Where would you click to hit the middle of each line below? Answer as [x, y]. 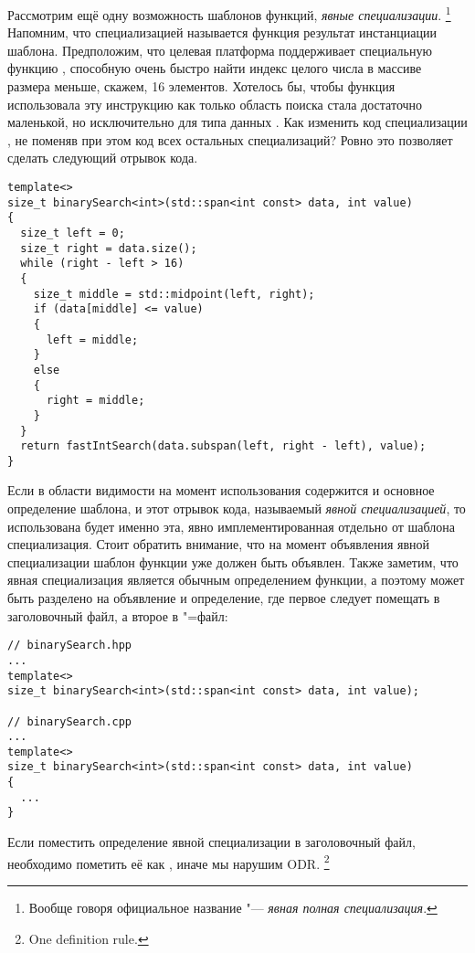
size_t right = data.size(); [109, 248]
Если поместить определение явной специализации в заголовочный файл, [211, 842]
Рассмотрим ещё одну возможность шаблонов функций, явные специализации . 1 [229, 13]
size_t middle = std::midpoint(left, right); [174, 294]
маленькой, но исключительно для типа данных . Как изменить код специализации [237, 122]
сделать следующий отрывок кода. [103, 158]
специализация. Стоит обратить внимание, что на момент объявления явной [219, 544]
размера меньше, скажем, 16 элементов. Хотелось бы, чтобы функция [201, 86]
